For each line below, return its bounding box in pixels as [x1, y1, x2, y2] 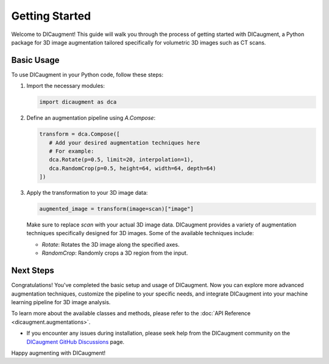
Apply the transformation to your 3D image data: [26, 189, 148, 197]
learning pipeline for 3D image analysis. [11, 298, 111, 305]
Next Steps [11, 266, 54, 276]
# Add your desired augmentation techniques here [49, 139, 200, 146]
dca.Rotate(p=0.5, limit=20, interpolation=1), [49, 156, 194, 163]
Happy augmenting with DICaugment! [11, 349, 106, 357]
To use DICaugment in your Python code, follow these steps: [11, 71, 164, 78]
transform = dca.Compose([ [39, 131, 120, 137]
